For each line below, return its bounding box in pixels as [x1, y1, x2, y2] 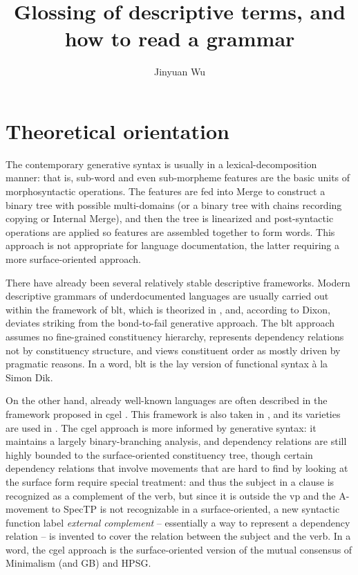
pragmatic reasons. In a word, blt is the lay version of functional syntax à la [6, 356, 328, 371]
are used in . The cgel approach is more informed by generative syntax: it [6, 420, 317, 435]
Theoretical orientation [6, 116, 229, 145]
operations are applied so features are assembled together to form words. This [6, 224, 335, 239]
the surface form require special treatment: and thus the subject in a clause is [6, 474, 335, 489]
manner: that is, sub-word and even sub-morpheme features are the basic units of [6, 170, 350, 185]
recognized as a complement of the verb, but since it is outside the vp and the [6, 488, 336, 502]
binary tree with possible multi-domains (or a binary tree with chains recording [6, 197, 342, 212]
